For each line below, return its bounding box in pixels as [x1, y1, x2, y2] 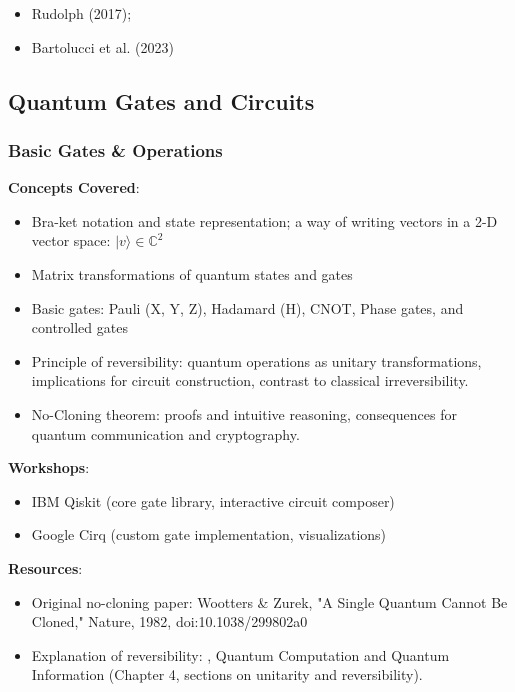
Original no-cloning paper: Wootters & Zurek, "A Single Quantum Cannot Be [31, 591, 508, 612]
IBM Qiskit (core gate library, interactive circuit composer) [31, 490, 395, 511]
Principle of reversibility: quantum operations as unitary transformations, [31, 350, 482, 371]
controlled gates [31, 317, 128, 338]
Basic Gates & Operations [8, 137, 223, 162]
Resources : [8, 557, 83, 578]
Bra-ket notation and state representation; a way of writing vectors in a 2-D [31, 210, 498, 231]
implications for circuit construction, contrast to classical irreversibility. [31, 370, 469, 391]
